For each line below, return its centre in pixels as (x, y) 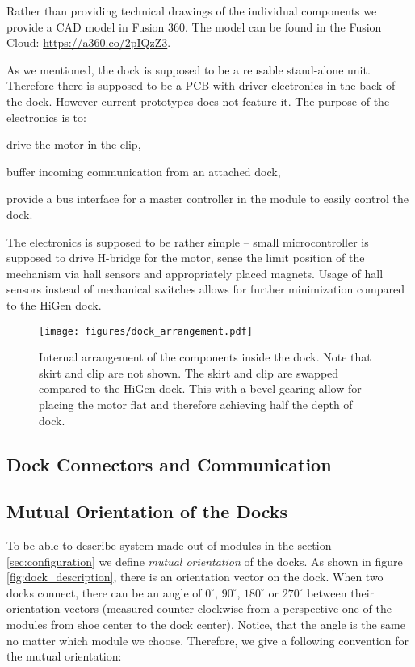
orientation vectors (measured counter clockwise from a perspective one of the (199, 608)
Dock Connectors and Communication (169, 464)
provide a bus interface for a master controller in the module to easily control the (207, 198)
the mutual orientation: (64, 656)
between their (341, 592)
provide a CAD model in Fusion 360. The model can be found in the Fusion (194, 26)
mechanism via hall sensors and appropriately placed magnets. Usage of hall (195, 273)
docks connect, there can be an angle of (104, 592)
